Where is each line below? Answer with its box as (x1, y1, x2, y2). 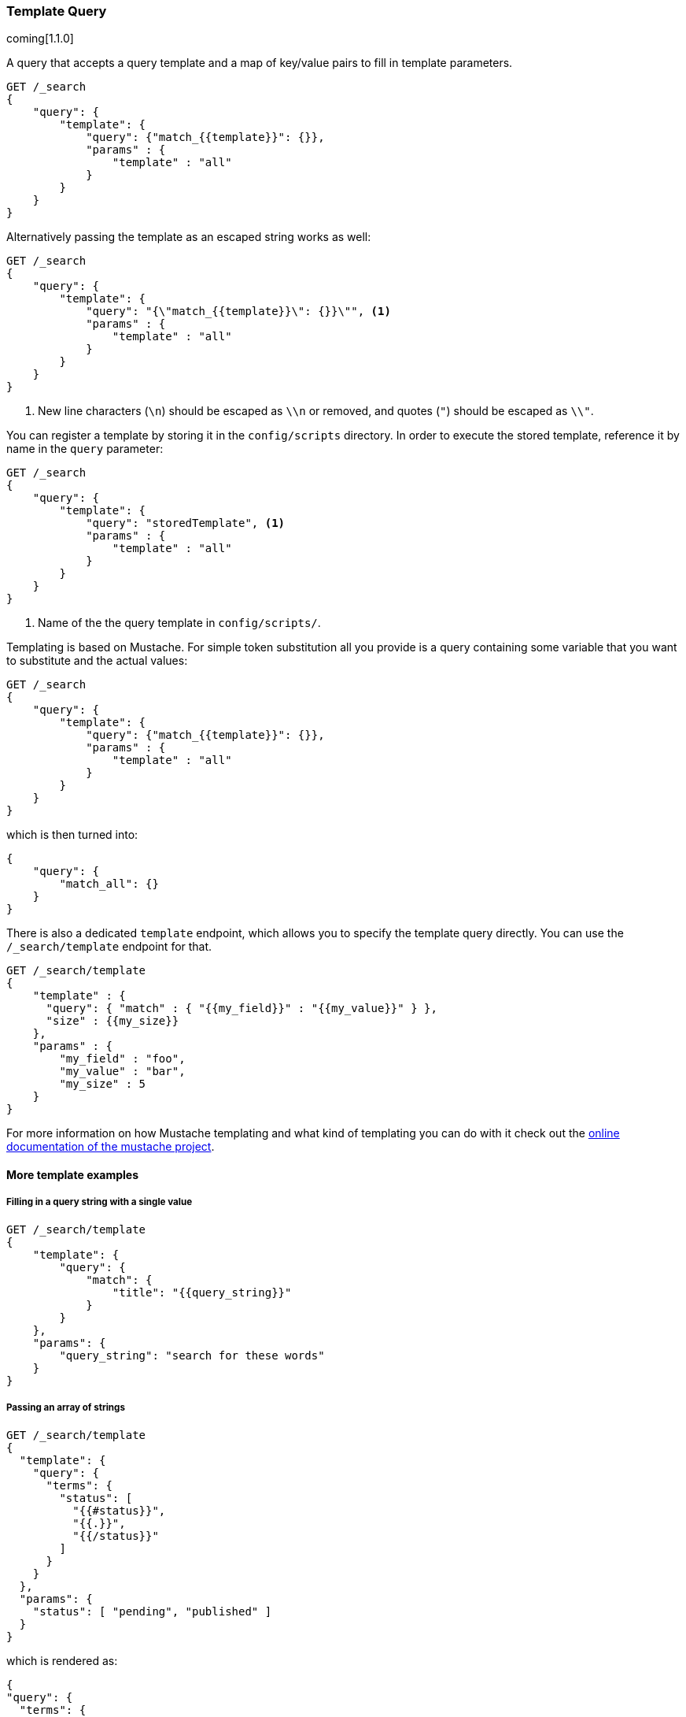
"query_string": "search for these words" (59, 1348, 325, 1362)
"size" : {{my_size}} (46, 1014, 179, 1028)
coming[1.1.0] (6, 32, 74, 46)
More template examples (6, 1167, 138, 1181)
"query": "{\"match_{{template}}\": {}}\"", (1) (86, 305, 391, 318)
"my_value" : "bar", (59, 1065, 186, 1078)
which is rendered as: (6, 1653, 118, 1667)
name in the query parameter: (6, 442, 164, 456)
